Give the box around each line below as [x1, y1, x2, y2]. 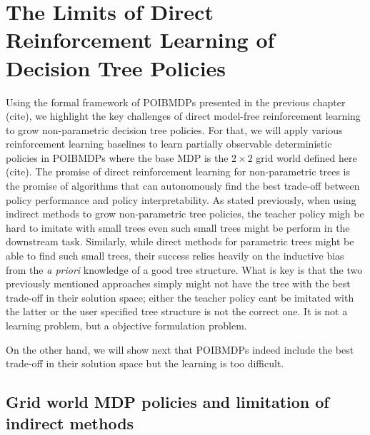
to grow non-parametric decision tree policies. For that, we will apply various [6, 122, 343, 137]
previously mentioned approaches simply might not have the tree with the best [6, 276, 351, 291]
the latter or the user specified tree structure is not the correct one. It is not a [6, 304, 348, 319]
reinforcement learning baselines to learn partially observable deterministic [6, 136, 332, 151]
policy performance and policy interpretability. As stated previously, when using [6, 192, 356, 207]
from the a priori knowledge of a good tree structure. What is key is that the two [6, 262, 363, 277]
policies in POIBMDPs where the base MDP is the [6, 150, 229, 165]
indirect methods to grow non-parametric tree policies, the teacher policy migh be [6, 206, 364, 221]
